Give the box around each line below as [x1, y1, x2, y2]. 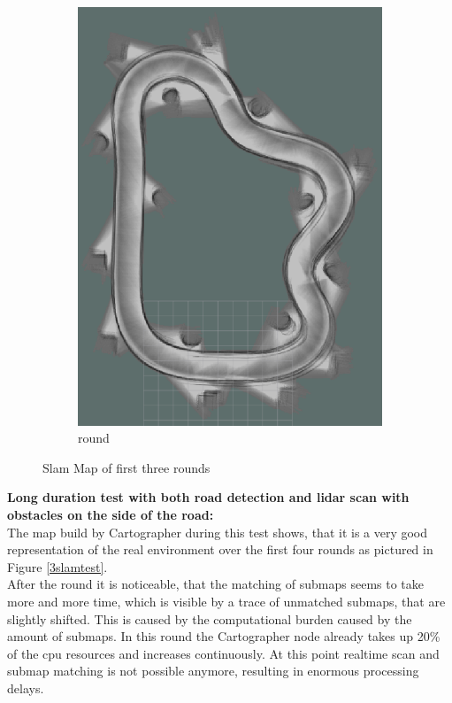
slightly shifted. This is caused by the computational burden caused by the [7, 609, 412, 628]
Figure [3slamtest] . [7, 557, 108, 576]
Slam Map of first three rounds [42, 458, 211, 476]
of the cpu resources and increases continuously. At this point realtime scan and [7, 644, 440, 662]
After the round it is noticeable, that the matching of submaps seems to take [7, 575, 424, 593]
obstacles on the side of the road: [7, 505, 214, 523]
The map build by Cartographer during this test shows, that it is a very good [7, 522, 428, 541]
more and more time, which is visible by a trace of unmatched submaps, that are [7, 591, 446, 610]
